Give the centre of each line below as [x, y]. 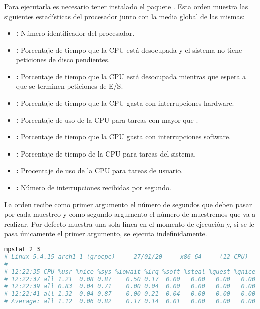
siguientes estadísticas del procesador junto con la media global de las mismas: [124, 16]
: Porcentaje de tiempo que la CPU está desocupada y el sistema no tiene [129, 49]
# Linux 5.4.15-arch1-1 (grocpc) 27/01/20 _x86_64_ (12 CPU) [126, 257]
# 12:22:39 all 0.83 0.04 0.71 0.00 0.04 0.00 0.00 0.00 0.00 [130, 287]
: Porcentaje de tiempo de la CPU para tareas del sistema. [106, 153]
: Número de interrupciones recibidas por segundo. [93, 187]
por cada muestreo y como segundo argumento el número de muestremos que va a [130, 214]
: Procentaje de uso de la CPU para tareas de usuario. [99, 170]
